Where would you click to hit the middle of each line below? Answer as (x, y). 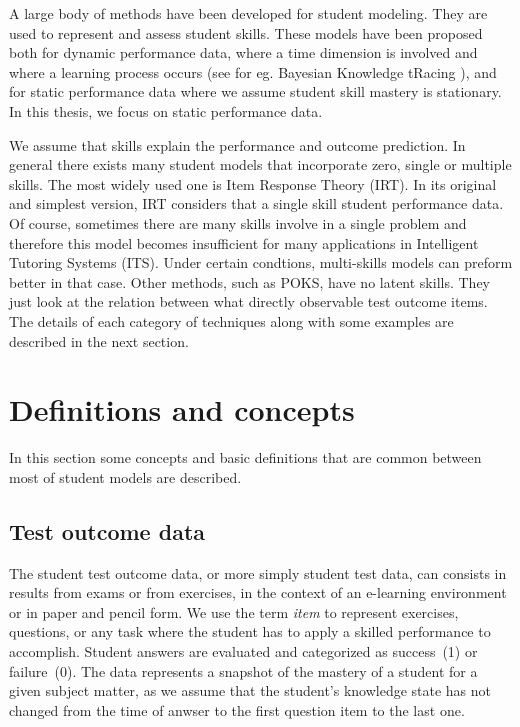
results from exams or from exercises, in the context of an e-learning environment (258, 592)
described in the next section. (99, 340)
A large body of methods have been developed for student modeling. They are (248, 13)
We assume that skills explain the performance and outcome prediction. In (237, 144)
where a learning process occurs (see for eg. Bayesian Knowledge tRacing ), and (253, 71)
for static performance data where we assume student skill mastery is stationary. (255, 91)
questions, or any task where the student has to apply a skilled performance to (250, 631)
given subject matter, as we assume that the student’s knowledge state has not (250, 690)
